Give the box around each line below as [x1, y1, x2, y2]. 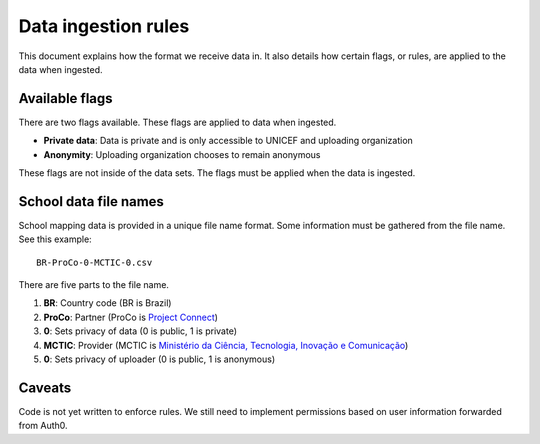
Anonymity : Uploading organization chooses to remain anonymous [43, 148, 321, 160]
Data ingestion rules [18, 15, 190, 37]
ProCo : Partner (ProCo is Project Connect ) [43, 311, 219, 323]
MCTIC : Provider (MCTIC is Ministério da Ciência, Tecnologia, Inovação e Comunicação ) [43, 339, 409, 351]
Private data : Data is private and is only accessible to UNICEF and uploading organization [43, 135, 414, 147]
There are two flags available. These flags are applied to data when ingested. [18, 116, 337, 128]
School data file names [18, 193, 165, 210]
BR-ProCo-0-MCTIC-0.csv [36, 256, 153, 268]
